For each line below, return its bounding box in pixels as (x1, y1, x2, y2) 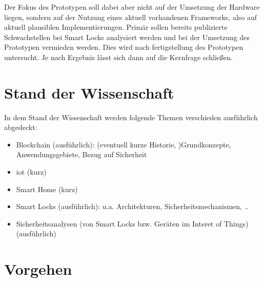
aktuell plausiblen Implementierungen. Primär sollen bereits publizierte (4, 22, 228, 32)
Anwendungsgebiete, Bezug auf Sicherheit (16, 149, 147, 160)
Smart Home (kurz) (16, 183, 78, 194)
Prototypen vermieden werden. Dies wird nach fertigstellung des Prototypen (4, 42, 243, 52)
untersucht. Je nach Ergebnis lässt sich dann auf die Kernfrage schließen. (4, 51, 233, 62)
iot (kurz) (16, 166, 47, 177)
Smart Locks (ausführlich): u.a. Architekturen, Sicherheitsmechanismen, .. (16, 201, 249, 212)
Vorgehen (4, 258, 72, 279)
